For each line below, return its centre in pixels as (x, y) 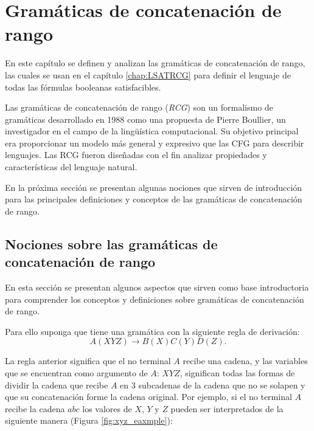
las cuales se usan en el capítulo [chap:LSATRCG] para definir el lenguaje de (148, 74)
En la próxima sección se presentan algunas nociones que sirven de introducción (154, 187)
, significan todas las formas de (237, 373)
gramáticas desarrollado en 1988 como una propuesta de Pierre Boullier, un (145, 119)
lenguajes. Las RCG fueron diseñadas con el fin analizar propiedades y (136, 155)
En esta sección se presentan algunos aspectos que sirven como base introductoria (157, 287)
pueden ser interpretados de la (227, 408)
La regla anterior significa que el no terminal (88, 361)
